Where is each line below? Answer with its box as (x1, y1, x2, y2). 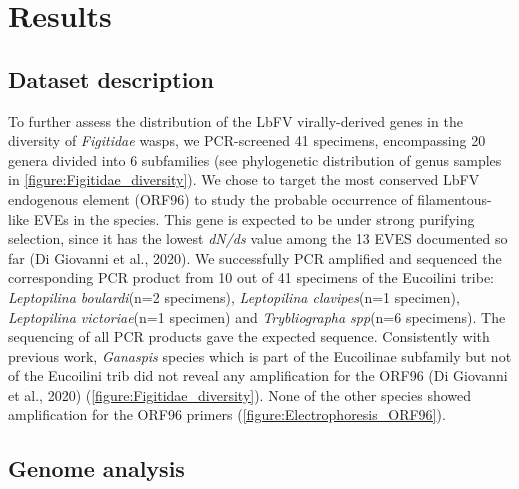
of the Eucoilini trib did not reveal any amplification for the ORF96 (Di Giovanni (8, 365, 508, 386)
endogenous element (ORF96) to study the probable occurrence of (8, 188, 413, 209)
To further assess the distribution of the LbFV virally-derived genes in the (8, 110, 463, 131)
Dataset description (8, 63, 214, 94)
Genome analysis (8, 453, 185, 484)
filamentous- (417, 188, 492, 209)
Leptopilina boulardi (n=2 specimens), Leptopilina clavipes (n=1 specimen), (8, 286, 460, 307)
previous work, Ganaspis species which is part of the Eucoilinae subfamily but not (8, 345, 512, 366)
